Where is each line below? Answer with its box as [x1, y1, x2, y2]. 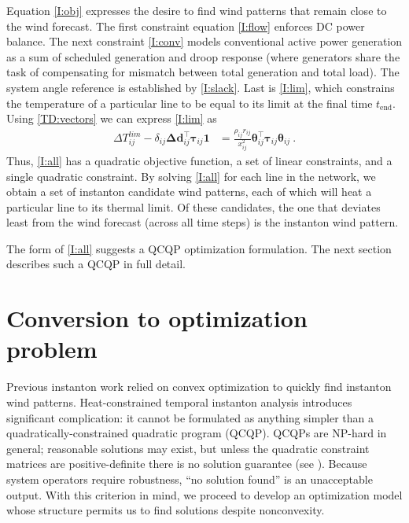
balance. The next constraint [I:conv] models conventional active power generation [6, 33, 403, 50]
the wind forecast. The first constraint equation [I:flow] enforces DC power [6, 17, 365, 34]
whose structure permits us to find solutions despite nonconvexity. [6, 502, 325, 518]
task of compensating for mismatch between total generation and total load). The [6, 64, 400, 80]
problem [6, 333, 98, 365]
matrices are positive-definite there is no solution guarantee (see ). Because [6, 455, 367, 472]
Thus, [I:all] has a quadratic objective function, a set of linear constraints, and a [6, 152, 392, 168]
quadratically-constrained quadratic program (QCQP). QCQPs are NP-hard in [6, 425, 387, 441]
